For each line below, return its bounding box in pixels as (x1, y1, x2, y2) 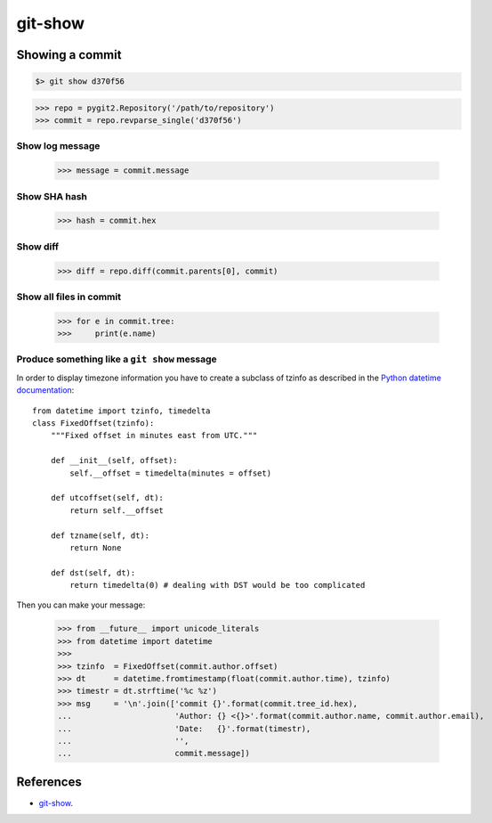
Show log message (16, 140, 101, 152)
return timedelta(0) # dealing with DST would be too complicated (69, 580, 366, 591)
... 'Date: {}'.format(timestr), (57, 723, 311, 734)
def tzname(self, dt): (50, 530, 150, 541)
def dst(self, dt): (50, 567, 136, 578)
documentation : (16, 385, 75, 395)
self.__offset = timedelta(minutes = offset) (69, 468, 271, 478)
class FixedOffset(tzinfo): (32, 418, 155, 428)
